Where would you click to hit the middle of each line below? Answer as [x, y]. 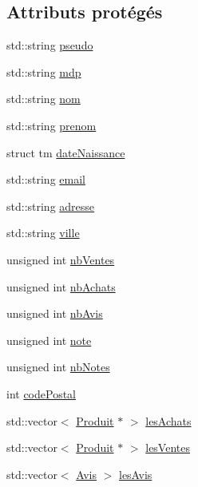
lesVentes [168, 447]
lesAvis [135, 474]
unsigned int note [49, 340]
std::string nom [44, 99]
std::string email [46, 179]
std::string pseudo [50, 45]
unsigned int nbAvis [55, 313]
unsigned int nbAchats [61, 286]
